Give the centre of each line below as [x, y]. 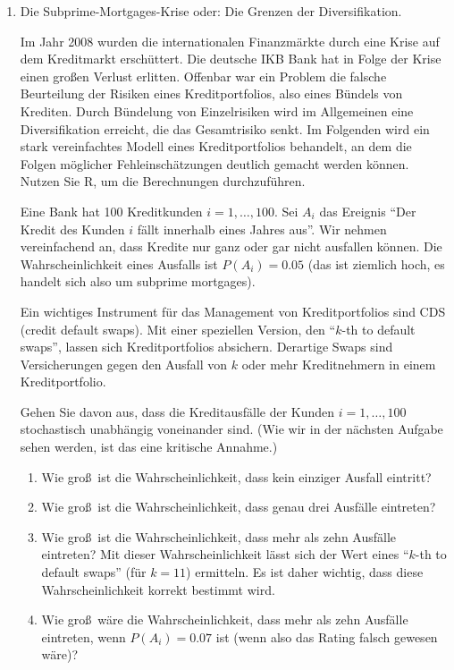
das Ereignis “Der [368, 211]
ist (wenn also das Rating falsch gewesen [327, 636]
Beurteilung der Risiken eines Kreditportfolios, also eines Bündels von [211, 93]
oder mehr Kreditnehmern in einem [339, 364]
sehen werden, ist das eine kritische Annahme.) [149, 447]
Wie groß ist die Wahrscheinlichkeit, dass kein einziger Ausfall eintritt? [236, 476]
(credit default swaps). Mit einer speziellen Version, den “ [178, 329]
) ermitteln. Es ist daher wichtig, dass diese [305, 572]
